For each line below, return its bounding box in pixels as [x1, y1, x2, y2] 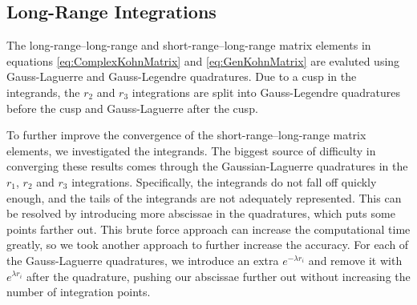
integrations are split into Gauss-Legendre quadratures [132, 83, 400, 100]
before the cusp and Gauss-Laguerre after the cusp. [6, 99, 258, 116]
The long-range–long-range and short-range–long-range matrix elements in [6, 37, 371, 54]
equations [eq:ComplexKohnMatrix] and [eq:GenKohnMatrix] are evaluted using [6, 52, 400, 69]
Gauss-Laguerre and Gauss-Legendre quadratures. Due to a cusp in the [6, 68, 357, 85]
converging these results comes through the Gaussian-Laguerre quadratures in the [6, 158, 408, 175]
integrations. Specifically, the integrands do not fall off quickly [71, 173, 377, 190]
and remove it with [308, 251, 403, 268]
